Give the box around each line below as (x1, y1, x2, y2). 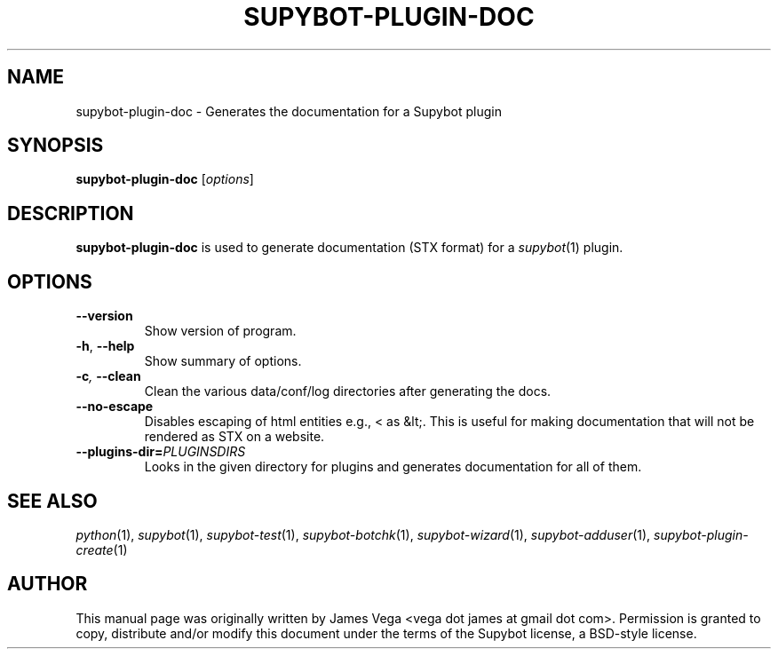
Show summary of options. (144, 353, 302, 369)
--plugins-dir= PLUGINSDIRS (75, 444, 246, 460)
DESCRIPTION (7, 202, 134, 225)
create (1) (75, 541, 128, 557)
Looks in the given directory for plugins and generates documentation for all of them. (144, 459, 642, 475)
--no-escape (75, 399, 154, 415)
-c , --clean (75, 368, 141, 384)
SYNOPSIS (7, 134, 104, 157)
